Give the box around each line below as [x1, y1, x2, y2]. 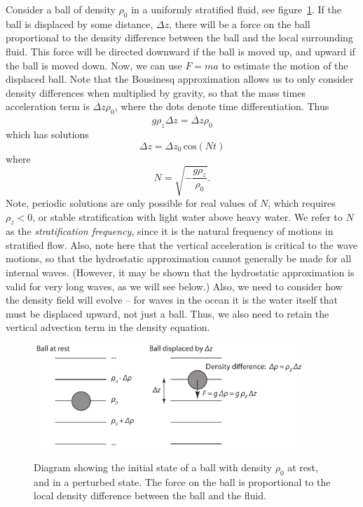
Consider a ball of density [6, 2, 116, 16]
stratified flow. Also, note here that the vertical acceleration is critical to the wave [6, 237, 358, 252]
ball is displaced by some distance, [6, 16, 153, 31]
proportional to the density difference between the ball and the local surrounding [6, 30, 353, 45]
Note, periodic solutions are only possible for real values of [6, 195, 257, 210]
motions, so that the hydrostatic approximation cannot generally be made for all [6, 251, 352, 266]
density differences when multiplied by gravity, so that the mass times [6, 85, 306, 100]
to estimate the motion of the [221, 58, 348, 72]
